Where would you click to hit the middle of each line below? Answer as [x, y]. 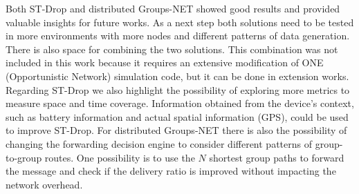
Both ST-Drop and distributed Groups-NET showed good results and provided [173, 8]
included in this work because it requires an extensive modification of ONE [165, 62]
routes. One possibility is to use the [120, 157]
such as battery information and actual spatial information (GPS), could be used [177, 116]
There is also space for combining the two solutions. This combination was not [172, 49]
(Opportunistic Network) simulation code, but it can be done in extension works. [177, 76]
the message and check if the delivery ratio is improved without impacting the [171, 171]
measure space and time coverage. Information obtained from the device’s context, [180, 103]
